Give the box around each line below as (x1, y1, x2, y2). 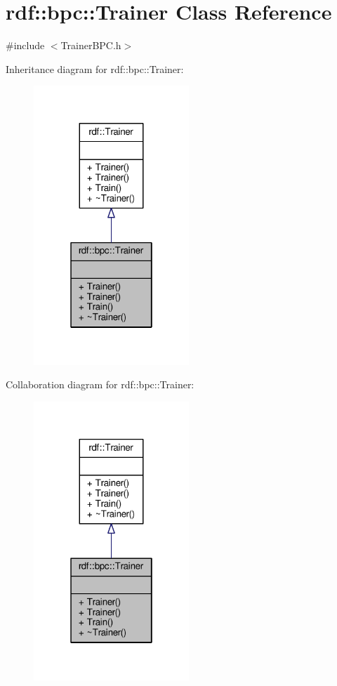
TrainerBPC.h (60, 38, 121, 53)
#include (6, 38, 45, 53)
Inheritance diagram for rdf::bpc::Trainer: (6, 61, 184, 76)
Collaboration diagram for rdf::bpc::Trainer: (6, 377, 194, 392)
